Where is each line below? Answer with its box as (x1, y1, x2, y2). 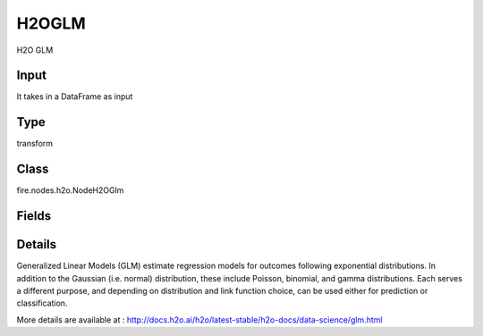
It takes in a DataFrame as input (16, 91, 133, 102)
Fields (16, 208, 52, 223)
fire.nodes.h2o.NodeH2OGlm (16, 185, 124, 196)
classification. (16, 298, 68, 308)
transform (16, 139, 54, 149)
